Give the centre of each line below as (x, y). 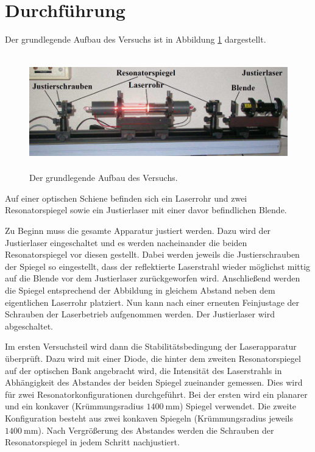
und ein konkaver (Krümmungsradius (74, 406)
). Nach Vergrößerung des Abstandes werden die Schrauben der (156, 430)
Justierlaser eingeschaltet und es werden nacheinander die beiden (126, 242)
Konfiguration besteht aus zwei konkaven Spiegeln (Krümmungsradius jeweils (149, 418)
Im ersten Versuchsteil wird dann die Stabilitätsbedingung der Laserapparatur (151, 346)
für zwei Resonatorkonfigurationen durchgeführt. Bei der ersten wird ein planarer (156, 394)
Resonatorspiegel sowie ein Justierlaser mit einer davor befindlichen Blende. (146, 210)
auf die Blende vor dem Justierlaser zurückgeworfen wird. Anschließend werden (153, 278)
